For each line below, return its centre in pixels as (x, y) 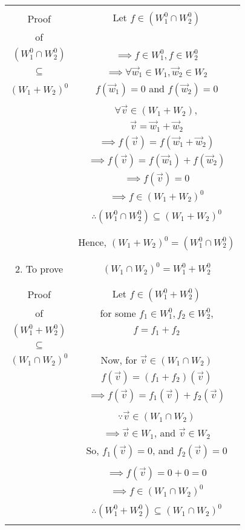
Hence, (92, 242)
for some (118, 313)
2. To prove (39, 268)
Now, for (119, 359)
